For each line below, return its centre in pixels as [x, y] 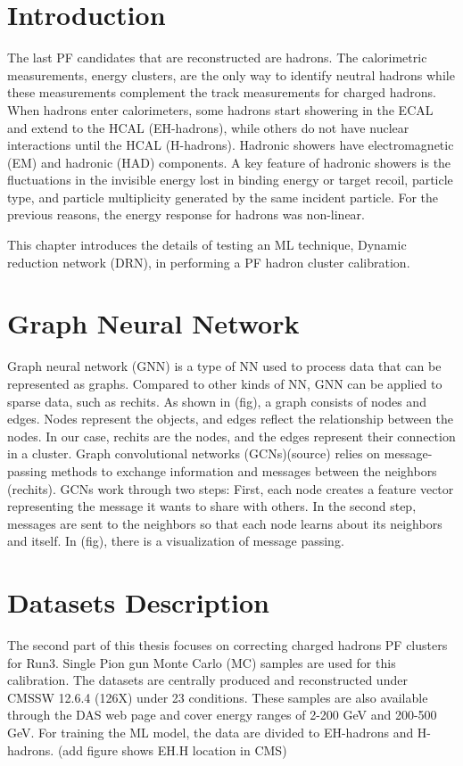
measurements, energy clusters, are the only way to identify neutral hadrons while [231, 74]
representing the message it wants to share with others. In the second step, [212, 506]
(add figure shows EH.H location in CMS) [172, 750]
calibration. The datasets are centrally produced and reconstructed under [207, 680]
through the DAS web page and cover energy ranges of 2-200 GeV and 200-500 [222, 715]
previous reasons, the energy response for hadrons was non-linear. [186, 214]
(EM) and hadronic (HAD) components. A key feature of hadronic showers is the [229, 162]
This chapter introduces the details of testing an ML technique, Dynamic [207, 245]
